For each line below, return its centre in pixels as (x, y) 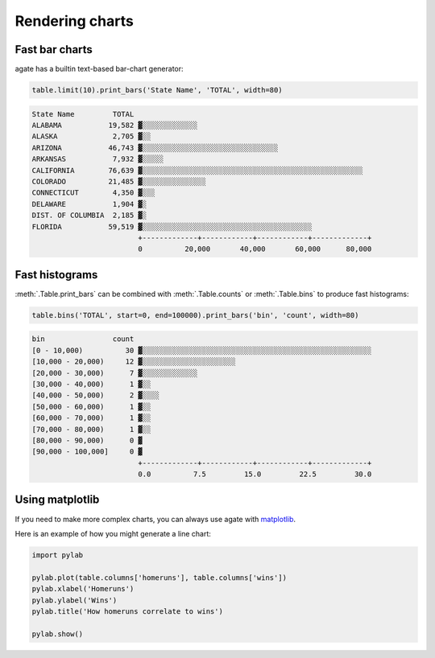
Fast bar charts (54, 49)
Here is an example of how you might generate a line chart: (113, 533)
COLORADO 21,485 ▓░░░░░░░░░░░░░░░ (119, 181)
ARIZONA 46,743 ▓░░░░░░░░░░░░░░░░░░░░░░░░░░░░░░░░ (155, 148)
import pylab (58, 555)
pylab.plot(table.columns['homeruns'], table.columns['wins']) (159, 578)
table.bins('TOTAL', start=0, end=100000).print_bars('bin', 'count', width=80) (195, 315)
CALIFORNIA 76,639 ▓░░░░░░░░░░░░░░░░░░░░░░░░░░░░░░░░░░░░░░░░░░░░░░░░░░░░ (198, 170)
